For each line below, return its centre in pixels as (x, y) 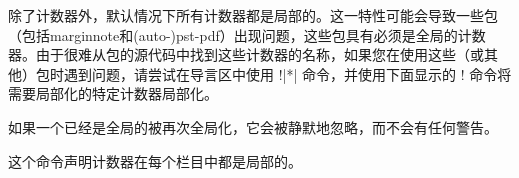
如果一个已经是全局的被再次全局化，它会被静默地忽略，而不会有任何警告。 (253, 126)
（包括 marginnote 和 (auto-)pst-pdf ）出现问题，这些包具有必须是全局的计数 (247, 34)
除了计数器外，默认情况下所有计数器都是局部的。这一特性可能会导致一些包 (253, 15)
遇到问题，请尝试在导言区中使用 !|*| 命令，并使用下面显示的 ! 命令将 (287, 73)
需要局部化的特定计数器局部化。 (113, 93)
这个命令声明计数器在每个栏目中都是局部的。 (155, 160)
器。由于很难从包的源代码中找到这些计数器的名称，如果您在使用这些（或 (246, 54)
